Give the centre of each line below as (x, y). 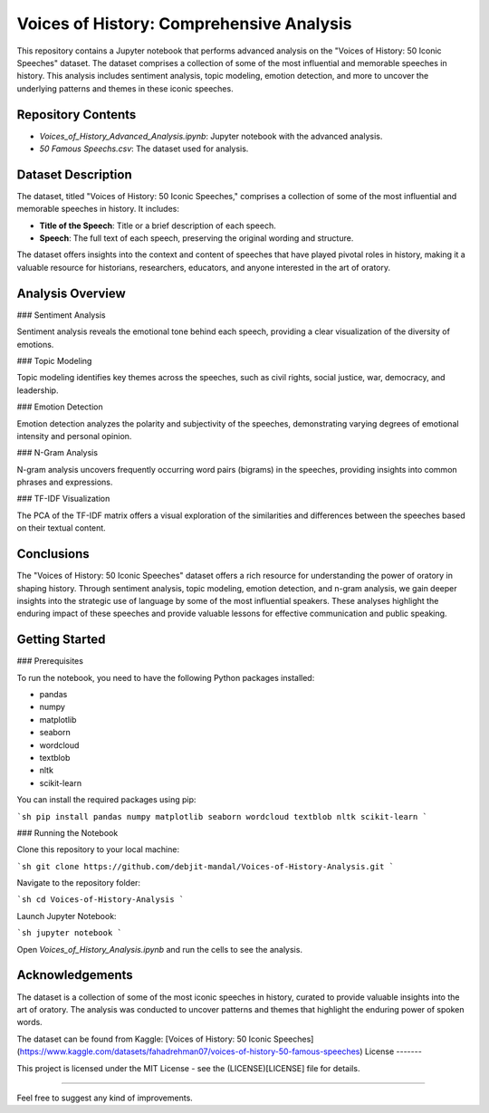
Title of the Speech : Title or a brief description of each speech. (158, 225)
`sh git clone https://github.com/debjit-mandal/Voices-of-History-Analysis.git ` (205, 866)
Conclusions (53, 554)
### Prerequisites (50, 661)
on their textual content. (61, 528)
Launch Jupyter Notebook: (67, 916)
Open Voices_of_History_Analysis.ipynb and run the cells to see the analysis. (160, 949)
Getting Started (61, 640)
